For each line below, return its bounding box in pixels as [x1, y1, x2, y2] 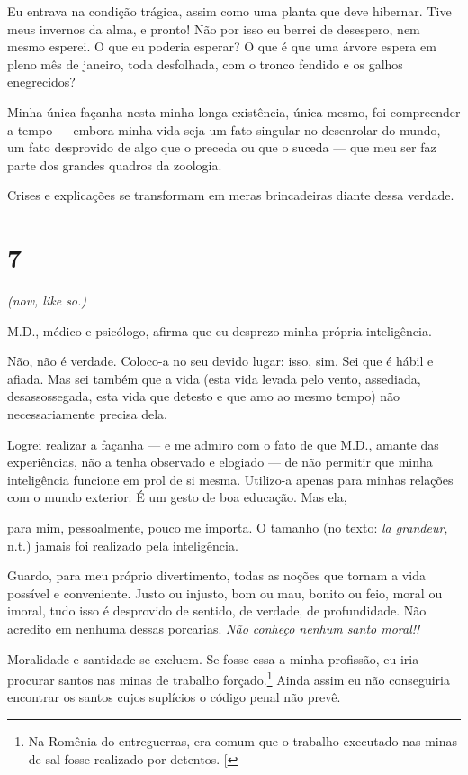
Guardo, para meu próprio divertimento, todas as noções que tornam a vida [7, 566, 426, 585]
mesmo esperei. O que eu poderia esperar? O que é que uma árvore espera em [7, 37, 436, 56]
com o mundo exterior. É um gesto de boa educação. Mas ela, [7, 488, 347, 506]
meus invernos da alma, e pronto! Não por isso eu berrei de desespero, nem [7, 19, 420, 38]
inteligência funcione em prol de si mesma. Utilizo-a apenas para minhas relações [7, 470, 454, 488]
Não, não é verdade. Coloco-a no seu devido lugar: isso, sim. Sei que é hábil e [7, 351, 434, 370]
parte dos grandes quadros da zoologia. [7, 155, 222, 174]
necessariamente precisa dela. [7, 405, 167, 424]
